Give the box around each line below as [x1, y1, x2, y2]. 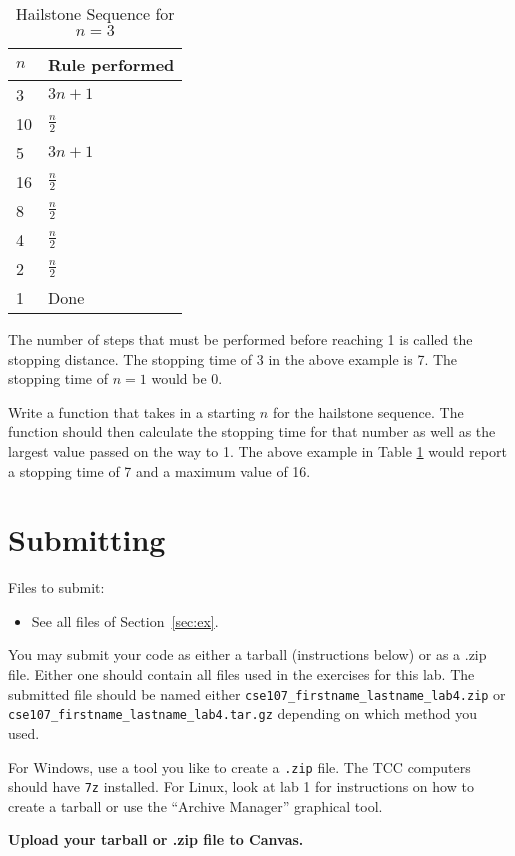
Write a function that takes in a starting [8, 401, 256, 422]
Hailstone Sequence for [15, 2, 175, 25]
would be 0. [151, 368, 223, 389]
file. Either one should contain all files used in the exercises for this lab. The [8, 664, 475, 685]
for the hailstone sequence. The [272, 401, 464, 422]
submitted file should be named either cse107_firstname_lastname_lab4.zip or [8, 683, 506, 704]
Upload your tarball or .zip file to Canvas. [8, 829, 304, 850]
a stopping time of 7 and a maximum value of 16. [8, 460, 311, 481]
